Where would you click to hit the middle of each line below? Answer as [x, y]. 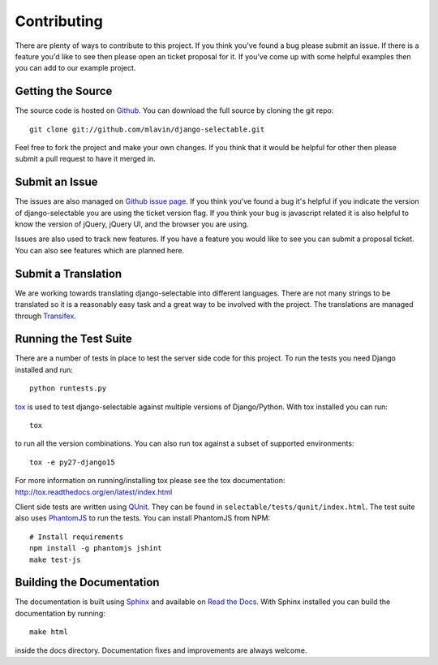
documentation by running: [60, 613]
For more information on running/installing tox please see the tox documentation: [150, 481]
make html [49, 632]
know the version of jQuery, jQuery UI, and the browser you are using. [132, 224]
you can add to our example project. [75, 68]
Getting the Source [64, 91]
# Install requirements [77, 537]
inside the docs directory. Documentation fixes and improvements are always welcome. [161, 650]
